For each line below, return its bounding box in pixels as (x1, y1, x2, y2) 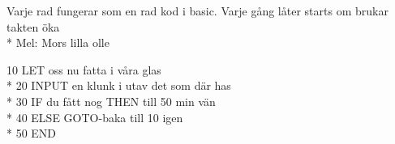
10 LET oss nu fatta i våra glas (6, 61, 161, 78)
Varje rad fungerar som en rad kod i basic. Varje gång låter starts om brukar (6, 2, 389, 19)
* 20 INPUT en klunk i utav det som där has (6, 77, 231, 94)
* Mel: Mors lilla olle (6, 34, 109, 51)
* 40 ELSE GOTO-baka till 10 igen (6, 108, 183, 125)
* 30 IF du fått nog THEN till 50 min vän (6, 92, 216, 109)
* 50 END (6, 125, 57, 142)
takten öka (6, 18, 60, 35)
